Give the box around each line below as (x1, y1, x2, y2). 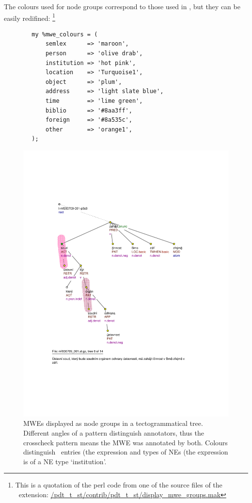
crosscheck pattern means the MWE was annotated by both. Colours (23, 437, 228, 447)
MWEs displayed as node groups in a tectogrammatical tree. (23, 418, 203, 428)
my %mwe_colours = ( (31, 31, 98, 38)
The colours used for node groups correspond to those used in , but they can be (4, 1, 240, 11)
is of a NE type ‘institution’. (23, 456, 107, 466)
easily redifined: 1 (4, 11, 55, 23)
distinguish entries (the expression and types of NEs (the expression (23, 447, 228, 457)
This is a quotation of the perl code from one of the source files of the (15, 480, 222, 490)
